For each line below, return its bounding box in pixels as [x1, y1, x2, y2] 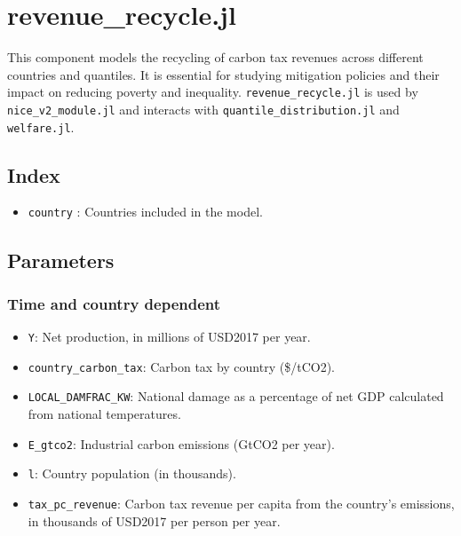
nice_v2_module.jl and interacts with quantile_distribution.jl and [7, 99, 400, 118]
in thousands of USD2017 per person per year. [28, 511, 281, 530]
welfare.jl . [7, 117, 75, 136]
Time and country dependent [7, 292, 221, 314]
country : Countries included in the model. [28, 202, 263, 221]
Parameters [7, 246, 115, 273]
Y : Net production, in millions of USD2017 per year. [28, 327, 311, 346]
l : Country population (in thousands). [28, 464, 236, 483]
